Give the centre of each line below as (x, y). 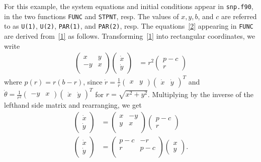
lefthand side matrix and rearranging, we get (73, 105)
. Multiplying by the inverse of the (200, 94)
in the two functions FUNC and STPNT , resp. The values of (92, 16)
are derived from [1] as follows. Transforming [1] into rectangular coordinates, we (130, 35)
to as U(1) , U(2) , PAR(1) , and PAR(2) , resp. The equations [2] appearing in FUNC (129, 26)
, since (93, 81)
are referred (239, 16)
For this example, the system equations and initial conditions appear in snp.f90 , (129, 6)
